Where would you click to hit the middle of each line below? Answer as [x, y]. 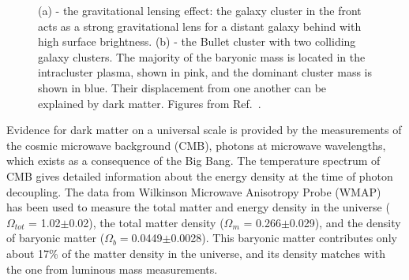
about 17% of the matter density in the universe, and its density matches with [196, 253]
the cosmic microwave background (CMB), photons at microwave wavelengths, [196, 145]
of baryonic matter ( [56, 238]
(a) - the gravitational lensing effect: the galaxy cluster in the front [200, 10]
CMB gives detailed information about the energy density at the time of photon [200, 175]
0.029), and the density [345, 222]
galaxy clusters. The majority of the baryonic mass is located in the [202, 56]
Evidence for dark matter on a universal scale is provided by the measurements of [204, 130]
